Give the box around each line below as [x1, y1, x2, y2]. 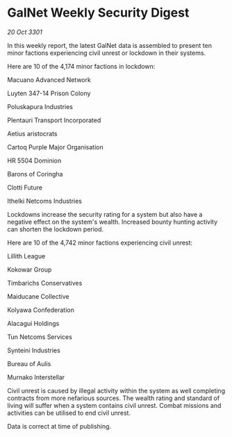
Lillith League [7, 252, 46, 260]
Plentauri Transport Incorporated [7, 116, 101, 124]
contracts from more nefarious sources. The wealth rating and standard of [7, 394, 220, 402]
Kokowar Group [7, 265, 52, 274]
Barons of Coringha [7, 170, 63, 178]
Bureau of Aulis [7, 359, 51, 368]
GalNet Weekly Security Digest [7, 5, 190, 21]
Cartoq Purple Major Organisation [7, 142, 103, 151]
